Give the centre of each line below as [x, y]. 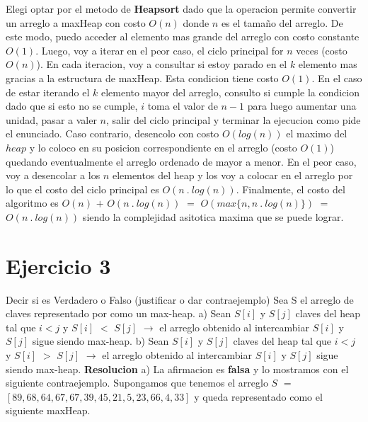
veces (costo [322, 50]
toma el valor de [183, 106]
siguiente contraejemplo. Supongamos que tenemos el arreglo [137, 383]
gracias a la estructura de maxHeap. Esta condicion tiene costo [142, 78]
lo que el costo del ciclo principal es [82, 189]
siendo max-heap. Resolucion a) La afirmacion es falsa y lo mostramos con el [177, 369]
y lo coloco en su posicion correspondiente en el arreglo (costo [163, 147]
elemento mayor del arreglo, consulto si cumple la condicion [231, 92]
